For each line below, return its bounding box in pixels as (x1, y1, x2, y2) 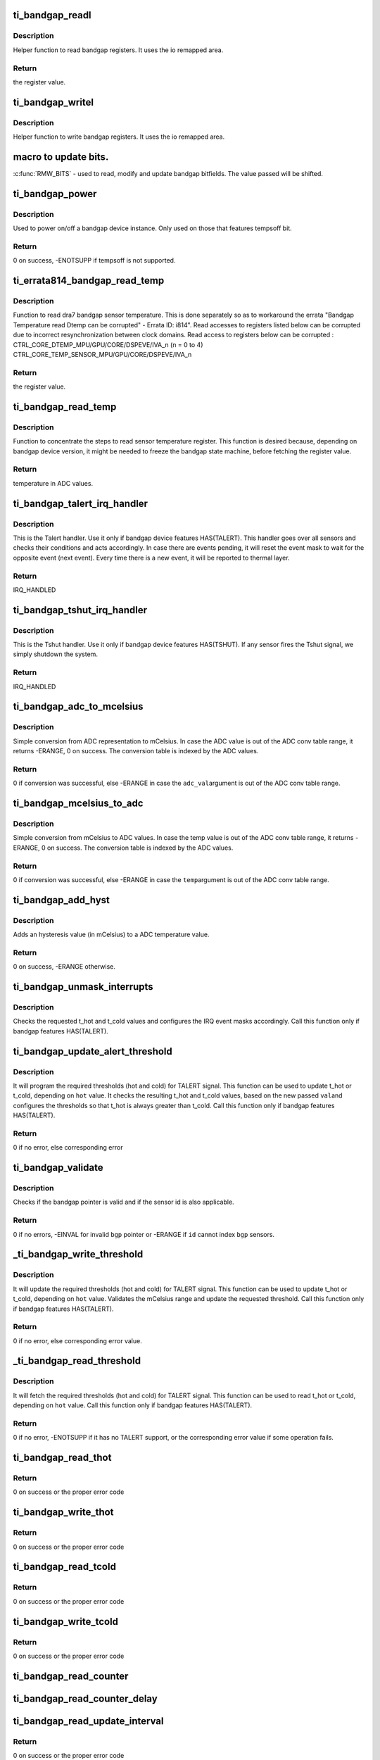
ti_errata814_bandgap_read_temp (13, 275, 165, 287)
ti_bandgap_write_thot (13, 1507, 114, 1519)
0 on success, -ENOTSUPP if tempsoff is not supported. (13, 256, 176, 265)
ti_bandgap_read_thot (13, 1452, 112, 1464)
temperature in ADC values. (13, 479, 94, 487)
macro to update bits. (13, 151, 109, 163)
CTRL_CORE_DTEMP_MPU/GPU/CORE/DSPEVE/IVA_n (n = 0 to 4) (13, 340, 203, 348)
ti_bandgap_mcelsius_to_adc (13, 798, 144, 810)
